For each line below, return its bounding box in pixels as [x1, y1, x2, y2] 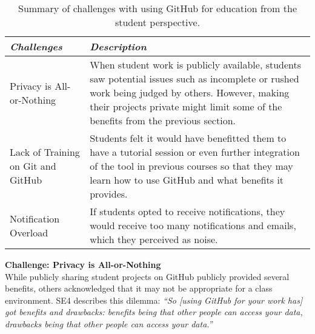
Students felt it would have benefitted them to [90, 131, 287, 145]
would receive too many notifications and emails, [90, 218, 296, 232]
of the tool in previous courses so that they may [90, 159, 293, 173]
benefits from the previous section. [90, 113, 236, 127]
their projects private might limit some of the [90, 99, 282, 113]
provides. [90, 187, 128, 201]
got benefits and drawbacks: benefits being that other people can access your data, [5, 306, 303, 318]
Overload [10, 225, 48, 239]
